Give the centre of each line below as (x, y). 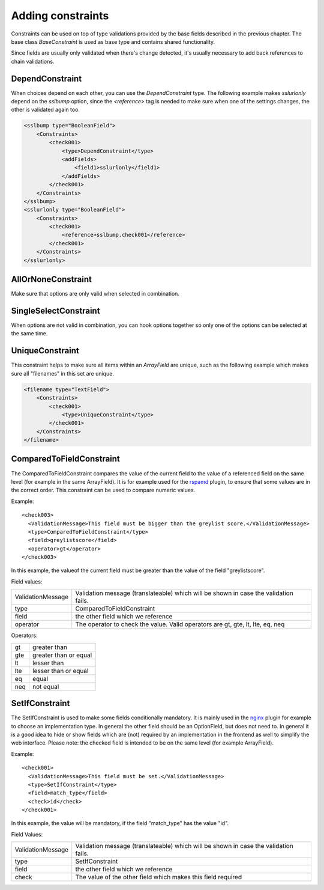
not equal (46, 686)
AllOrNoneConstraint (52, 279)
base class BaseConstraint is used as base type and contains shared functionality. (113, 41)
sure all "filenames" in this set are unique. (62, 373)
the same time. (29, 334)
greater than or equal (62, 655)
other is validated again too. (46, 110)
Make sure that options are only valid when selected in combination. (95, 294)
